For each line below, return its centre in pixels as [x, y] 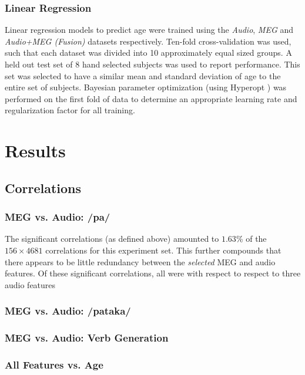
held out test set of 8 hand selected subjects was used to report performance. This [152, 64]
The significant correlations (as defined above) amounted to [112, 239]
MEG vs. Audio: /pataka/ [68, 311]
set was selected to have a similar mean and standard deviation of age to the [143, 75]
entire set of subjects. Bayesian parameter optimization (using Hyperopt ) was [146, 87]
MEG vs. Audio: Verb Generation [87, 338]
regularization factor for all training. [70, 110]
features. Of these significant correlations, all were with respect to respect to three [153, 273]
